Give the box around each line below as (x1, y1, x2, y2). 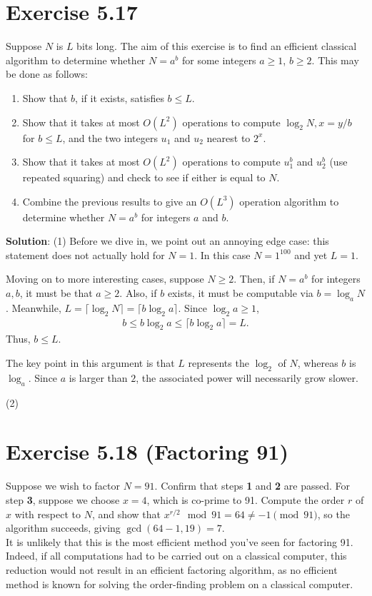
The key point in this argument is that (6, 355, 175, 370)
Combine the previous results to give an (22, 193, 197, 208)
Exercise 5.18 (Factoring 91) (6, 437, 288, 466)
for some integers (181, 52, 256, 67)
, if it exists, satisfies (75, 90, 164, 105)
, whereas (297, 355, 338, 370)
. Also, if (119, 286, 157, 300)
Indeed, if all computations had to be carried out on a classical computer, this (6, 548, 347, 563)
